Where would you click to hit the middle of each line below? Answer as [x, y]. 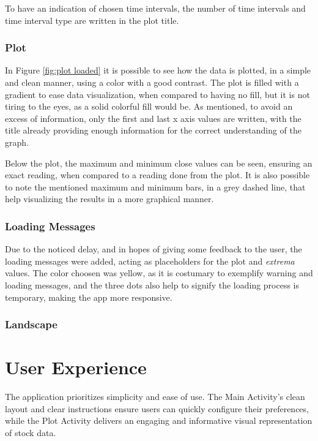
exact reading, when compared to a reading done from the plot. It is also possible [157, 175]
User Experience [76, 367]
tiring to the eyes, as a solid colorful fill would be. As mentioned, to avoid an [149, 106]
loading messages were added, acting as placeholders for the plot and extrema [150, 261]
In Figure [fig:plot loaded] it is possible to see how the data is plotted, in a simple [158, 70]
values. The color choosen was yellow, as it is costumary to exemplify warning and [159, 273]
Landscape [31, 324]
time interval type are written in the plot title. [92, 20]
